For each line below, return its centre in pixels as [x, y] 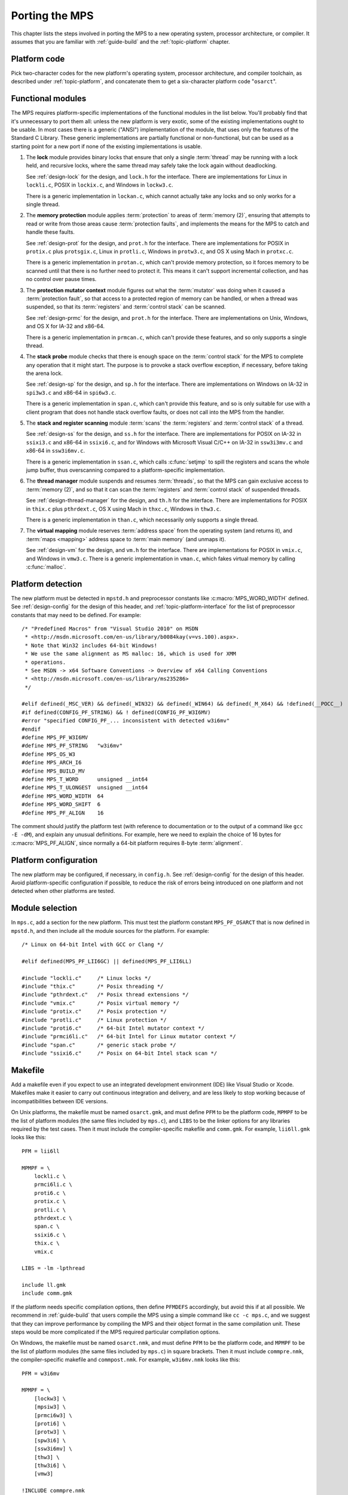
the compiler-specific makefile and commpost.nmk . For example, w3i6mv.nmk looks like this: [126, 1360]
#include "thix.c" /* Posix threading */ [93, 986]
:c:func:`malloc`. [46, 567]
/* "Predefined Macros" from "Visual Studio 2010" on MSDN [110, 628]
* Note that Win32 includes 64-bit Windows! [91, 645]
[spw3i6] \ [50, 1440]
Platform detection [47, 584]
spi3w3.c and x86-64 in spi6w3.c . [71, 392]
